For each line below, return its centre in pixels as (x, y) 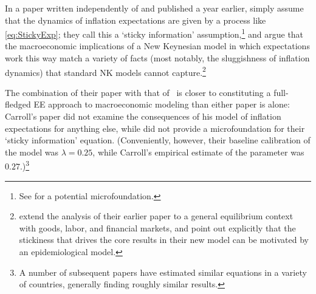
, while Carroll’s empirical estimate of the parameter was (198, 152)
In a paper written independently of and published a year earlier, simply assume (154, 8)
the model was (32, 152)
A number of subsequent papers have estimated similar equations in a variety (163, 272)
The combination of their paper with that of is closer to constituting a (138, 92)
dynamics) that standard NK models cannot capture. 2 (105, 71)
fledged (18, 104)
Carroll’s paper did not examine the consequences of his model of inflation (143, 116)
